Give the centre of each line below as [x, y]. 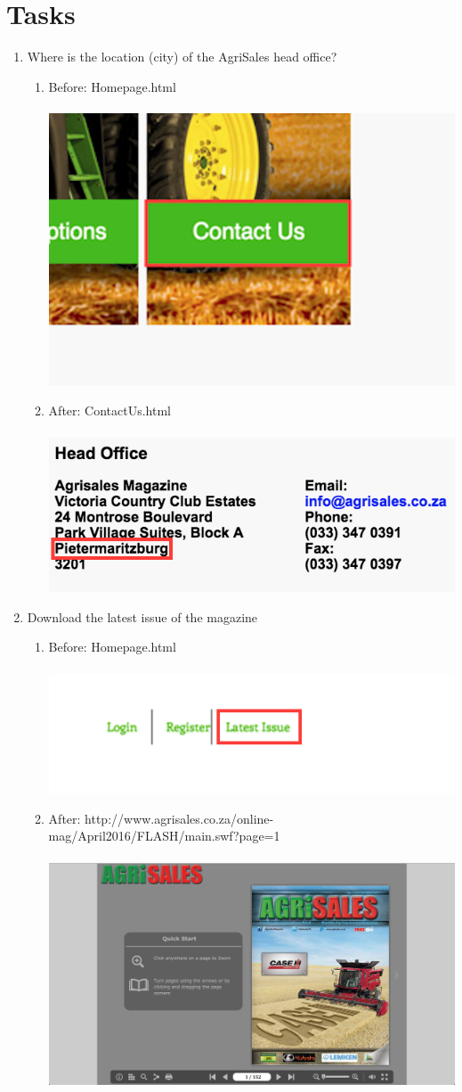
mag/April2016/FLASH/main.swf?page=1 [164, 836]
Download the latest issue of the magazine [142, 616]
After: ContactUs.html [109, 411]
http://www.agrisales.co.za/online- [179, 818]
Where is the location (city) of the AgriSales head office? [182, 57]
